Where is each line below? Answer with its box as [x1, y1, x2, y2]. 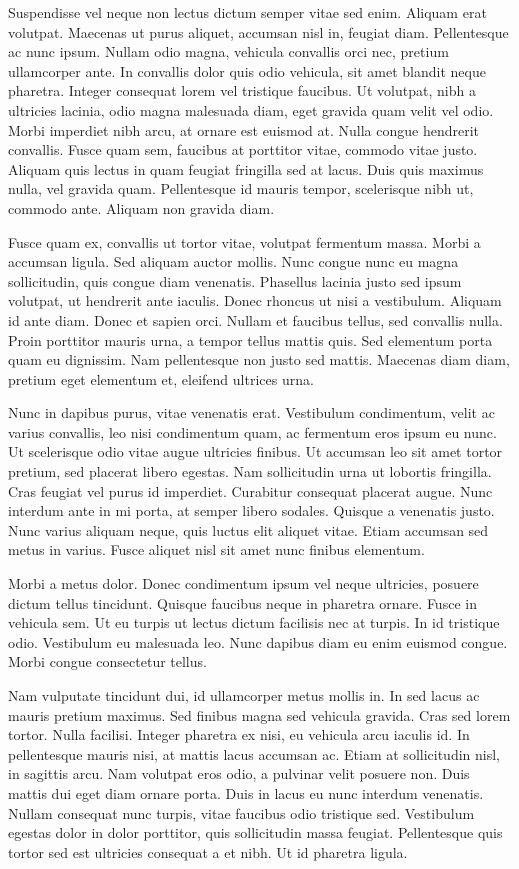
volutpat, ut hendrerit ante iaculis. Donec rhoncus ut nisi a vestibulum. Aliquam [8, 290, 502, 311]
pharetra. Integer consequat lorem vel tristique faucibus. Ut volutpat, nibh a [8, 80, 476, 101]
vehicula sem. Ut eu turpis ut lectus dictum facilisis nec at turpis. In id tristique [8, 612, 500, 633]
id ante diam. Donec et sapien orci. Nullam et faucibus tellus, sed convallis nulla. [8, 309, 503, 330]
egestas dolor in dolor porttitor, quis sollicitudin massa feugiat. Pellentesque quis [8, 822, 503, 843]
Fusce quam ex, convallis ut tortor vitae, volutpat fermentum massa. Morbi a [8, 231, 481, 252]
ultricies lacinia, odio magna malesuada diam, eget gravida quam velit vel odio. [8, 99, 494, 120]
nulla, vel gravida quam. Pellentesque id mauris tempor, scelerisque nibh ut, [8, 178, 474, 199]
